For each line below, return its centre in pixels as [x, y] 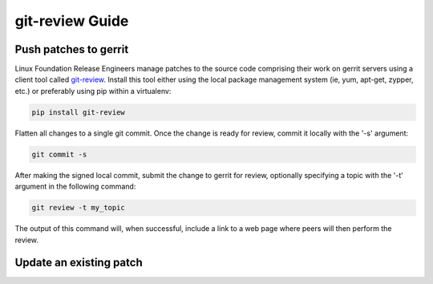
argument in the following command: [75, 187]
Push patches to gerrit [72, 49]
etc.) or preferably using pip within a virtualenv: [93, 91]
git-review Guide [72, 21]
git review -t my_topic [79, 208]
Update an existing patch [79, 263]
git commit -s [59, 154]
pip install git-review [79, 112]
